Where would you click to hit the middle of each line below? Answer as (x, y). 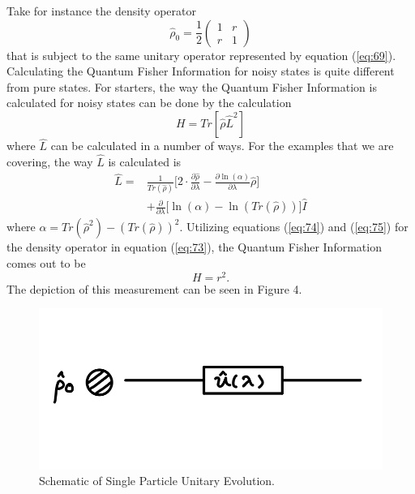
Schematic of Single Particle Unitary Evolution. (157, 481)
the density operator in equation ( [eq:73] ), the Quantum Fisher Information (194, 247)
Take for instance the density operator (101, 11)
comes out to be (46, 262)
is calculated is (145, 161)
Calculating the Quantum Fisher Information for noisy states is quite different (201, 71)
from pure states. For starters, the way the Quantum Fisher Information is (192, 86)
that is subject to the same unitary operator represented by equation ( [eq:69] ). (201, 55)
